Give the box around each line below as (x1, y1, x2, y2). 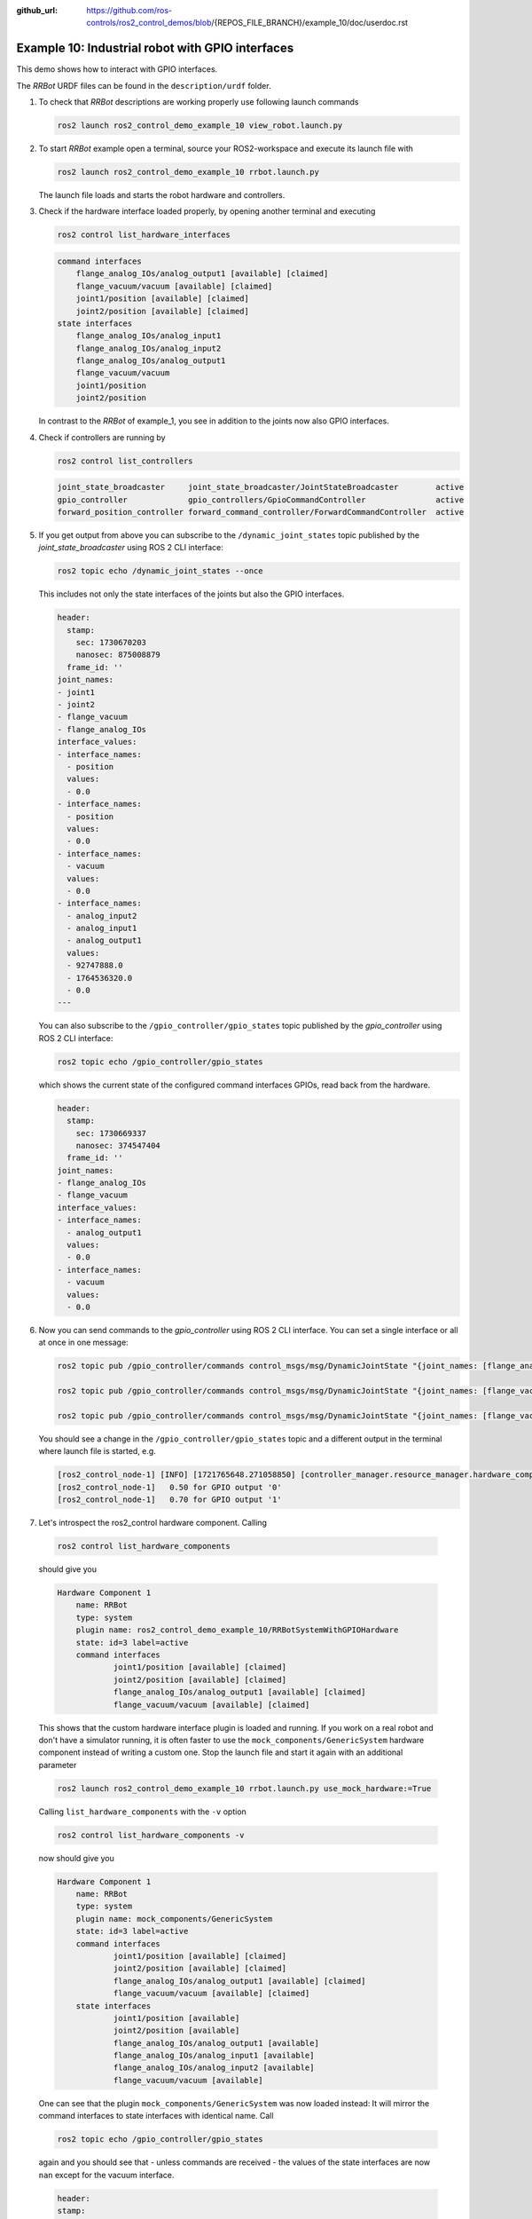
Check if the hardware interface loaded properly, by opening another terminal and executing (38, 206, 376, 217)
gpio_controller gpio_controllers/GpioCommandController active (57, 494, 465, 505)
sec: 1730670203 (75, 637, 146, 648)
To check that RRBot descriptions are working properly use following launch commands (38, 97, 359, 107)
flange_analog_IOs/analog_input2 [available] (113, 2063, 315, 2073)
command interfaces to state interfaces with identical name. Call (38, 2111, 274, 2121)
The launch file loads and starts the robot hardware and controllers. (38, 190, 286, 201)
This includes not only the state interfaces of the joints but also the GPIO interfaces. (38, 588, 345, 599)
